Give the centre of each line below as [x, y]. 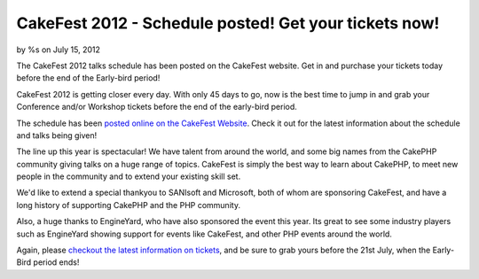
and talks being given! [57, 135]
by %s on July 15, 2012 [59, 50]
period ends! [56, 262]
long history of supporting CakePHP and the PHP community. [129, 205]
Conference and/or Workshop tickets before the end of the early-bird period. [157, 107]
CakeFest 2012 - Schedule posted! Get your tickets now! [228, 23]
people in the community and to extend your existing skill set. [129, 176]
